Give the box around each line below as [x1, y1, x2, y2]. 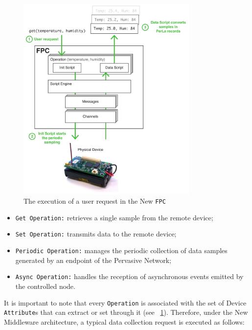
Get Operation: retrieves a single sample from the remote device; [15, 212, 213, 222]
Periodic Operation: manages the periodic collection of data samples [15, 245, 228, 256]
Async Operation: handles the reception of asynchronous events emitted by [15, 271, 244, 282]
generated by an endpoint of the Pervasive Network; [15, 255, 171, 265]
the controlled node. [15, 281, 75, 291]
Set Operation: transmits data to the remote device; [15, 229, 177, 239]
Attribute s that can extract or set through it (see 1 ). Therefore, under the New [4, 307, 248, 317]
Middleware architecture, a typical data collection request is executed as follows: [4, 316, 245, 327]
